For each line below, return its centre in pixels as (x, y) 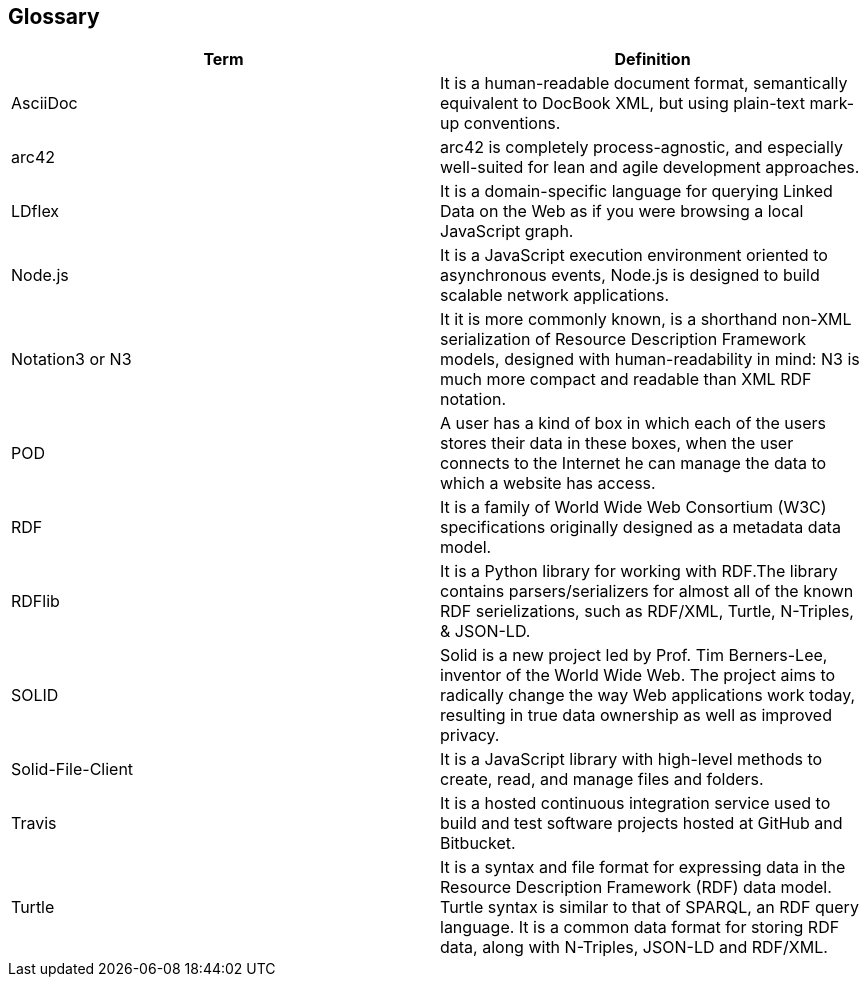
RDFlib (35, 601)
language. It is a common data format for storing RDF (640, 927)
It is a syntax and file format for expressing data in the (643, 867)
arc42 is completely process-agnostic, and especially (641, 147)
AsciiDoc (44, 103)
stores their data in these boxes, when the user (617, 443)
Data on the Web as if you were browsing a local (622, 211)
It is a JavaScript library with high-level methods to (631, 759)
